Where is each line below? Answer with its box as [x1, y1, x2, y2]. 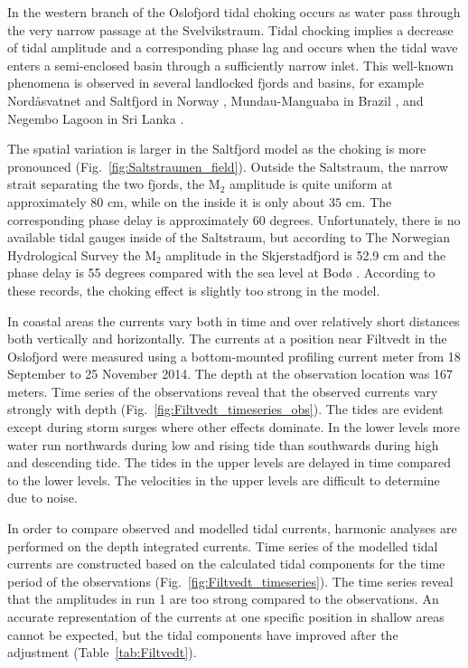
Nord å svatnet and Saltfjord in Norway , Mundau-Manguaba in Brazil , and [7, 90, 424, 109]
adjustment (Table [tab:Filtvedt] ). [7, 643, 197, 662]
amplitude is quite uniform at [229, 174, 393, 193]
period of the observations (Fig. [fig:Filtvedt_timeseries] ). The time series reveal [7, 571, 454, 590]
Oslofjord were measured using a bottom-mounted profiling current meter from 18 [7, 346, 461, 365]
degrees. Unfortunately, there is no [269, 210, 461, 229]
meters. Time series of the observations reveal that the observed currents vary [7, 381, 438, 400]
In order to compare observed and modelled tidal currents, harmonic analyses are [7, 519, 457, 538]
